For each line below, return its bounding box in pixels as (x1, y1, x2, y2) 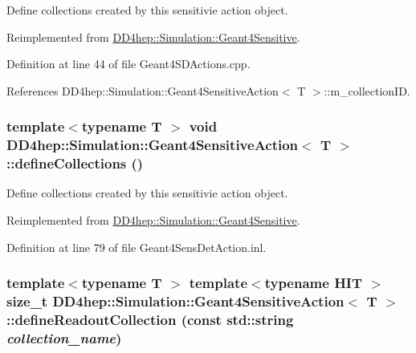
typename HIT (264, 273, 363, 293)
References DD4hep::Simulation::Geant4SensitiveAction (6, 82, 279, 99)
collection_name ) (6, 327, 122, 347)
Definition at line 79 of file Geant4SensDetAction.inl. (6, 238, 267, 255)
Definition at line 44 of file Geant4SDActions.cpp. (6, 55, 251, 72)
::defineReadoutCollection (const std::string (6, 309, 294, 329)
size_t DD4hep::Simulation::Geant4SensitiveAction (6, 291, 345, 311)
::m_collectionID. (324, 82, 410, 99)
